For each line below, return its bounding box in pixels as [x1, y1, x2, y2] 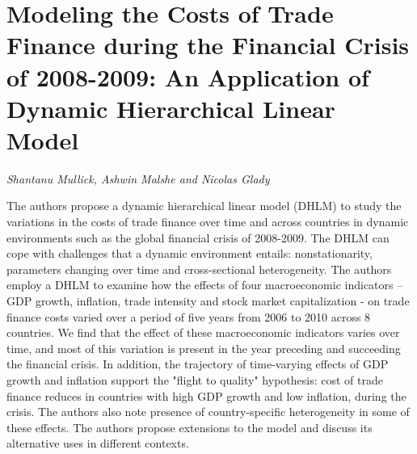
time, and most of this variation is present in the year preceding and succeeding [6, 339, 401, 356]
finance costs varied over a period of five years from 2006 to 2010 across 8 [6, 308, 371, 325]
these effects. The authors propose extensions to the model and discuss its [6, 418, 373, 435]
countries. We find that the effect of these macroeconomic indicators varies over [6, 324, 400, 341]
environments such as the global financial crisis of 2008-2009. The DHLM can [6, 229, 390, 246]
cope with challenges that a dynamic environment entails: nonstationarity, [6, 245, 373, 262]
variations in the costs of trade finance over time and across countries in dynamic [6, 213, 409, 230]
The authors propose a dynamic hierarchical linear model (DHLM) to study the [6, 197, 402, 214]
